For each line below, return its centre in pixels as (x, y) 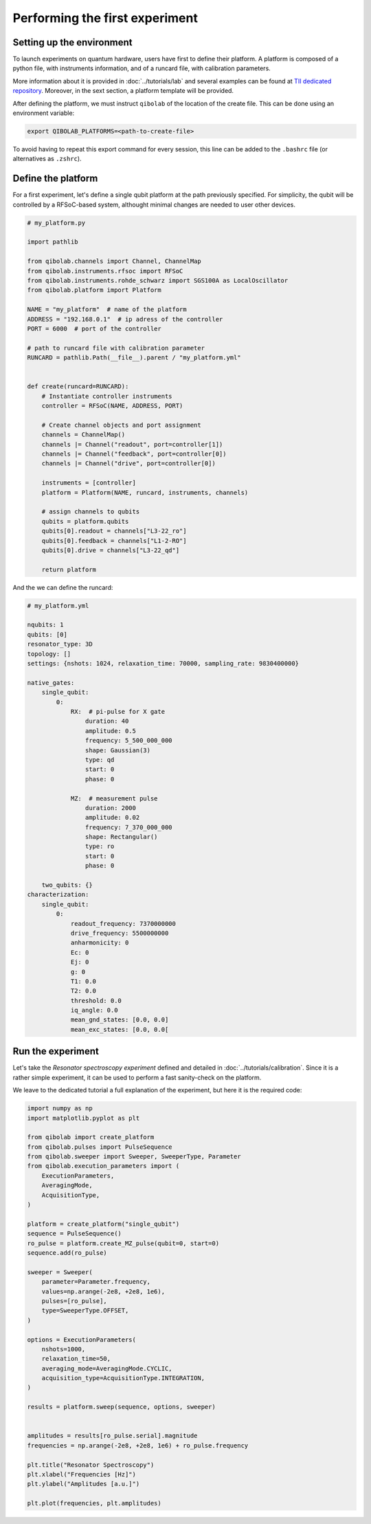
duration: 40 (107, 721)
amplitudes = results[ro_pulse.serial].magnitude (112, 1436)
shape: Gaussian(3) (118, 750)
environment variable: (44, 113)
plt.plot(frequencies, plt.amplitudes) (94, 1503)
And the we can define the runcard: (63, 587)
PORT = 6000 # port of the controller (94, 328)
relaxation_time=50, (76, 1359)
